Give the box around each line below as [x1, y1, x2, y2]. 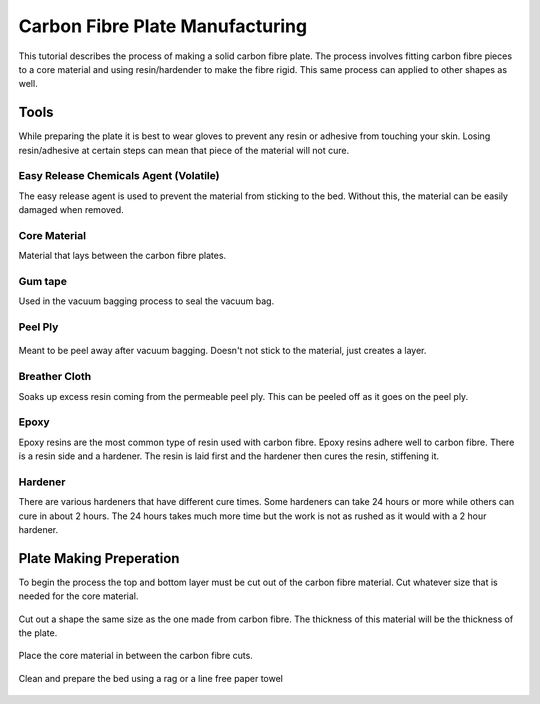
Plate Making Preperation [18, 550, 180, 567]
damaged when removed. [18, 204, 124, 216]
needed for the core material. [18, 590, 139, 602]
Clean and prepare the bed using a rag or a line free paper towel [18, 672, 284, 684]
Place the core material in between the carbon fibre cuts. [18, 650, 254, 662]
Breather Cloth [18, 370, 92, 384]
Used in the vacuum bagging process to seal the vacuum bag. [18, 295, 275, 307]
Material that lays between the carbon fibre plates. [18, 250, 227, 262]
